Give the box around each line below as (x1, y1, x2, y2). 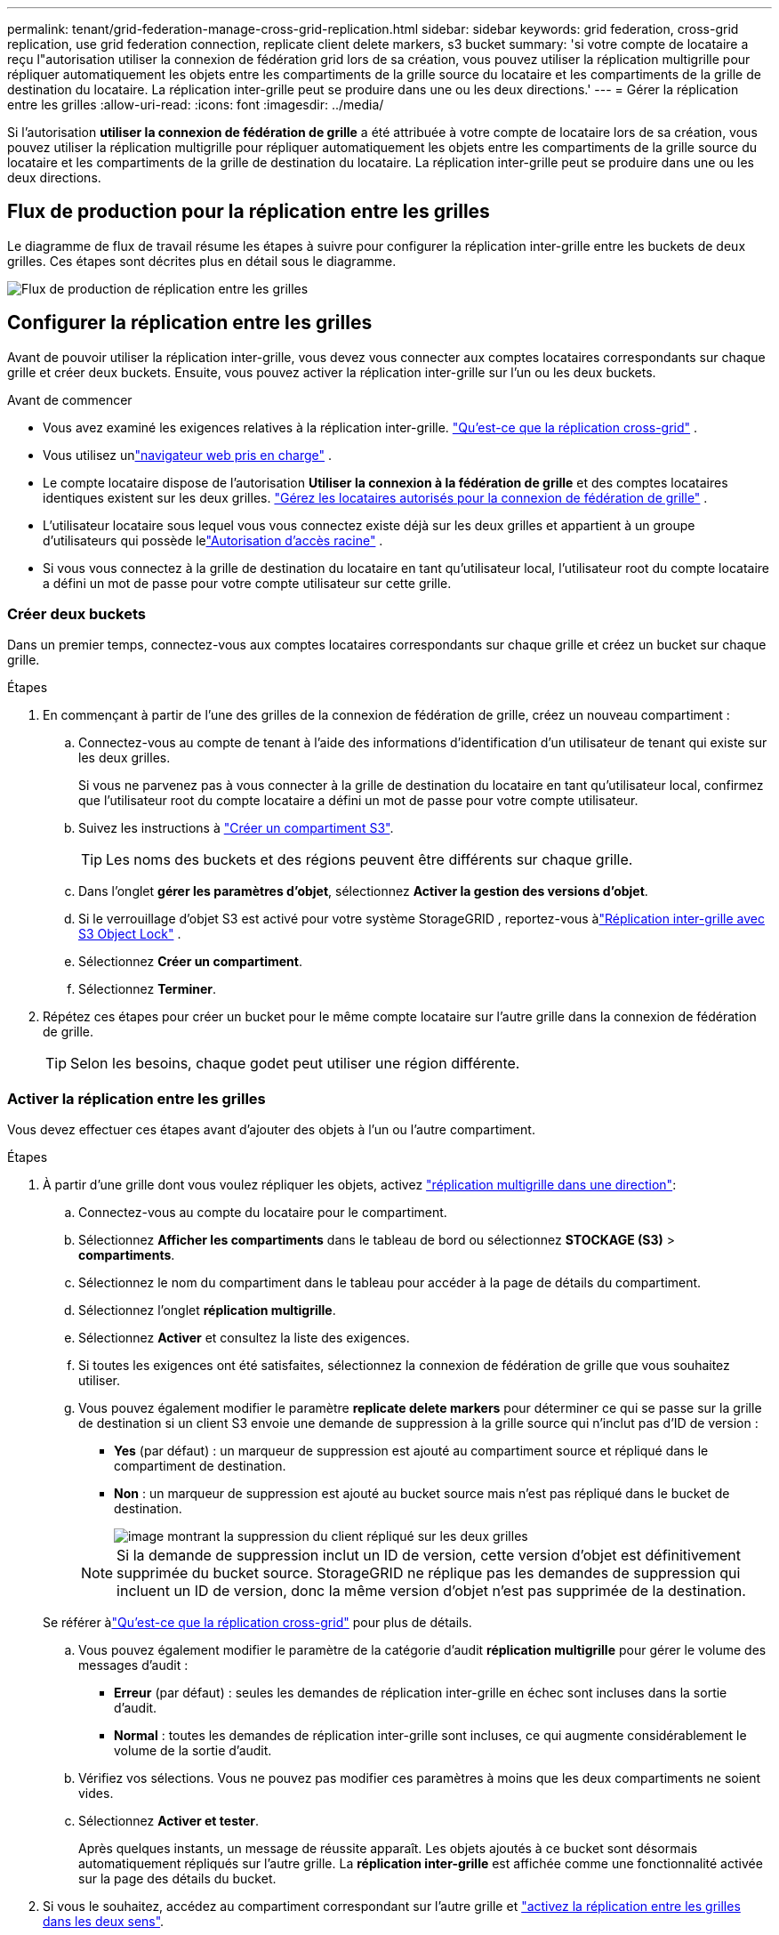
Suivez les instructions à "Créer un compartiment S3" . (78, 820, 394, 836)
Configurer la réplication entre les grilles (7, 311, 373, 335)
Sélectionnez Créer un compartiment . (78, 954, 302, 970)
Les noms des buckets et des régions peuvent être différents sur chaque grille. (106, 851, 633, 869)
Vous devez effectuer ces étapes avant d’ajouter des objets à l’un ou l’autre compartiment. (7, 1122, 535, 1138)
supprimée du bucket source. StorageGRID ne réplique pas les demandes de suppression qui (116, 1564, 741, 1583)
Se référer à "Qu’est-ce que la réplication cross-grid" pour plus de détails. (43, 1615, 472, 1631)
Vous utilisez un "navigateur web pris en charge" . (43, 447, 332, 463)
